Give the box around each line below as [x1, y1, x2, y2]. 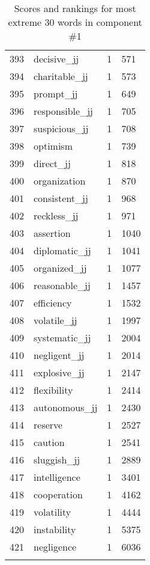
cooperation [34, 487, 83, 501]
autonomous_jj [34, 400, 98, 414]
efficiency [34, 296, 72, 310]
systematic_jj [34, 331, 91, 344]
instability [34, 522, 76, 536]
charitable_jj [34, 69, 88, 83]
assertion [34, 226, 71, 240]
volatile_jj [34, 313, 77, 327]
